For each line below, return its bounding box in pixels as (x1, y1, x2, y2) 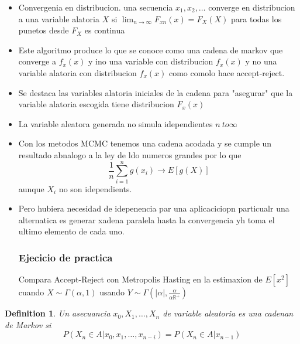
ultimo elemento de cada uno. (18, 225, 125, 237)
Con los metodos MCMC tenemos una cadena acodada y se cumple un (18, 137, 272, 149)
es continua (84, 24, 125, 36)
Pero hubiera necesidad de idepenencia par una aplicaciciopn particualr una (18, 202, 289, 214)
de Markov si (5, 318, 51, 331)
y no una (245, 55, 277, 67)
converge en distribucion (208, 1, 295, 13)
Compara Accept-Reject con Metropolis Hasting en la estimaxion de (18, 273, 263, 285)
